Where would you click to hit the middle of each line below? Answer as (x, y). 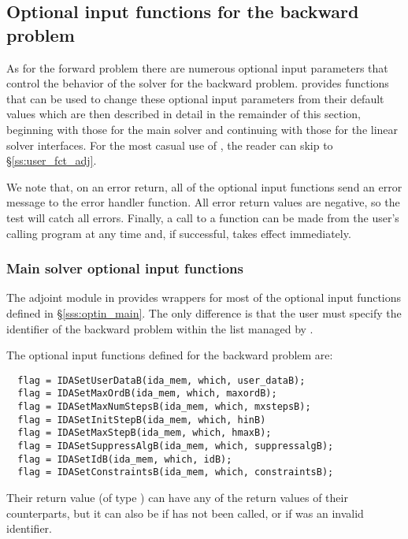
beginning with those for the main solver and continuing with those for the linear (202, 129)
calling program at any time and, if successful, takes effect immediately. (179, 233)
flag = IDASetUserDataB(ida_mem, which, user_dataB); (161, 380)
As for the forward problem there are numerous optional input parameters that (197, 67)
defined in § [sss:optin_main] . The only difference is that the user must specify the (204, 312)
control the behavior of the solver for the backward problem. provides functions (198, 83)
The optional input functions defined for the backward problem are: (170, 355)
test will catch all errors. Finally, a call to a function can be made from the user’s (203, 217)
